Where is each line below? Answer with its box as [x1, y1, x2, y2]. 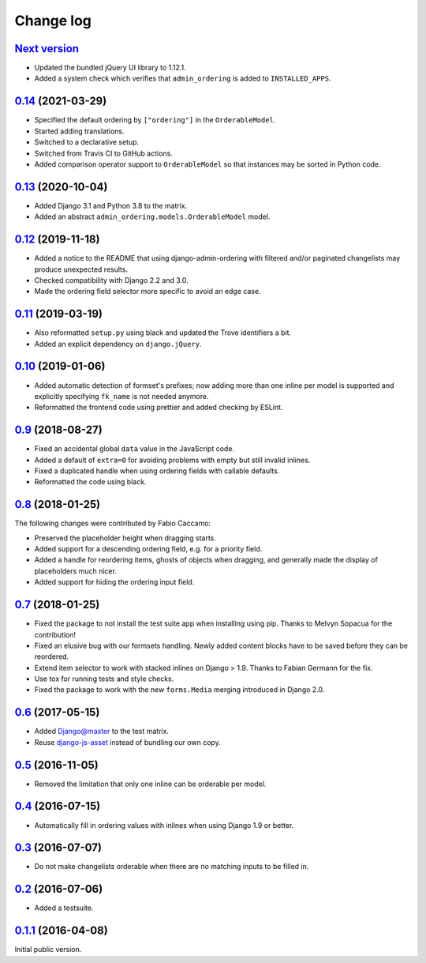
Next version [14, 42, 79, 55]
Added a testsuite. [34, 903, 94, 912]
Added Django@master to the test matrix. [34, 727, 170, 736]
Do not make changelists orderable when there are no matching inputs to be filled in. [34, 862, 309, 871]
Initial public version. [14, 945, 82, 954]
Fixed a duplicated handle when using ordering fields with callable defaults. [34, 466, 280, 476]
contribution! [34, 630, 77, 639]
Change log [14, 12, 92, 29]
